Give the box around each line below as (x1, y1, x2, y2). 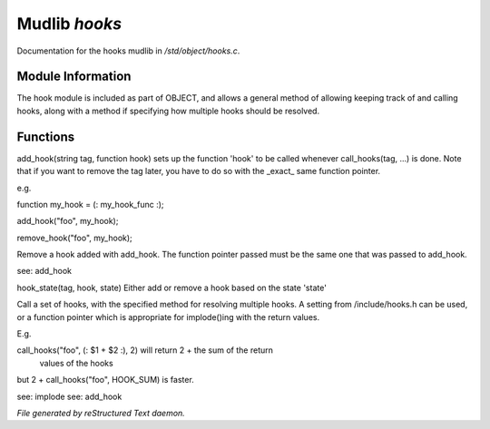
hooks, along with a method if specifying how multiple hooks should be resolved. (16, 105, 320, 116)
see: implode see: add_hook (16, 391, 122, 402)
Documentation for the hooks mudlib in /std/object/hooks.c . (16, 45, 240, 56)
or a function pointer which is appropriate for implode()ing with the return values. (16, 311, 320, 322)
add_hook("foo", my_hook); (16, 216, 119, 227)
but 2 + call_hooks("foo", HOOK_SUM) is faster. (16, 375, 194, 385)
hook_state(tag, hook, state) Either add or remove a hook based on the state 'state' (16, 282, 327, 293)
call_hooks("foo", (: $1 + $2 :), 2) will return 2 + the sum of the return (16, 345, 274, 356)
